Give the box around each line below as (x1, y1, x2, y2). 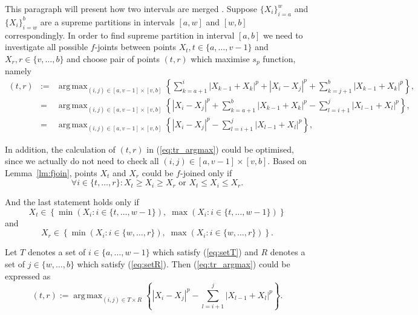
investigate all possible (5, 40, 88, 53)
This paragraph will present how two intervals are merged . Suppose (5, 2, 258, 14)
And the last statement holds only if (5, 196, 139, 208)
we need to (263, 28, 303, 41)
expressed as (5, 269, 51, 282)
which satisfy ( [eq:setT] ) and (152, 246, 258, 258)
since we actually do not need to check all (5, 154, 159, 167)
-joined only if (180, 166, 232, 179)
